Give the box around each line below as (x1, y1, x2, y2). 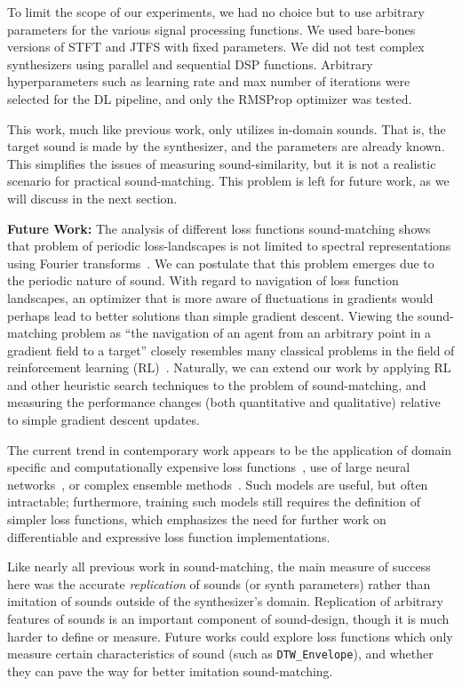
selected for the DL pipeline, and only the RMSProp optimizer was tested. (7, 89, 412, 108)
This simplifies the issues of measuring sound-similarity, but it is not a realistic (7, 154, 436, 172)
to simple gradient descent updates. (7, 411, 200, 429)
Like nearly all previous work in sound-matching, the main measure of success (7, 557, 431, 576)
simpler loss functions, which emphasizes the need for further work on (7, 510, 386, 529)
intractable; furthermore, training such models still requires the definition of (7, 492, 420, 511)
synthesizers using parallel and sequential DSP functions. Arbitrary (7, 54, 373, 73)
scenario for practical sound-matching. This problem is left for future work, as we (7, 171, 450, 190)
